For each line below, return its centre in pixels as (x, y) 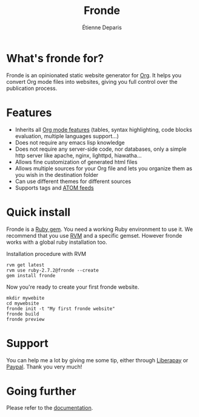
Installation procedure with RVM (46, 253)
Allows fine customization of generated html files (76, 162)
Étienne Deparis (102, 27)
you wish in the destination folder (57, 174)
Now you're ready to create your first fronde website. (73, 287)
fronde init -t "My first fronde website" (61, 308)
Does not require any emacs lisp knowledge (70, 142)
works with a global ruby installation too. (57, 242)
